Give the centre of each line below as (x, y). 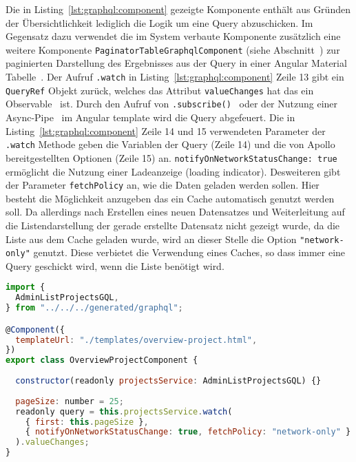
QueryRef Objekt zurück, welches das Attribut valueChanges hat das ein (160, 90)
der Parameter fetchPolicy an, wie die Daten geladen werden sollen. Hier (163, 185)
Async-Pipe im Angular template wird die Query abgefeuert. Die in (150, 117)
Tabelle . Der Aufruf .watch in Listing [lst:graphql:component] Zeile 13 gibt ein (175, 77)
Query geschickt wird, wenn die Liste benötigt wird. (115, 265)
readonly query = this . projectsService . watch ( (124, 411)
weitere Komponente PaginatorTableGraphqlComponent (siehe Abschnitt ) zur (173, 49)
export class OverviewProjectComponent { (102, 360)
